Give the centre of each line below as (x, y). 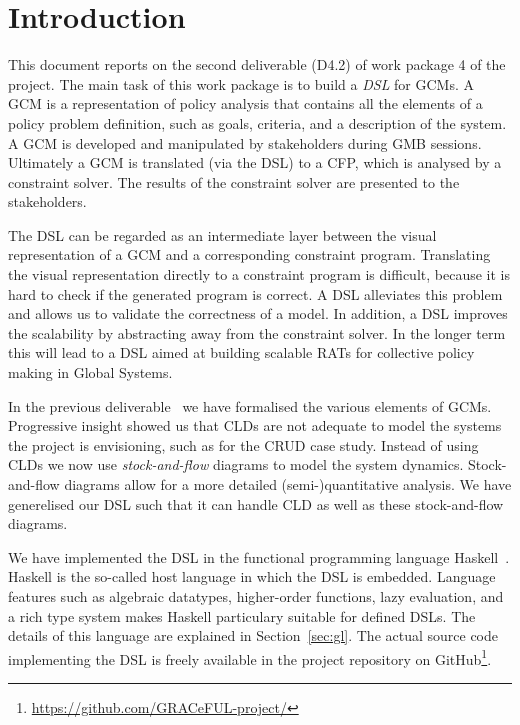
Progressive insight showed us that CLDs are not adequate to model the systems (255, 425)
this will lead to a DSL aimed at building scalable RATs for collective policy (241, 352)
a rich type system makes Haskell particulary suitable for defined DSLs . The (242, 615)
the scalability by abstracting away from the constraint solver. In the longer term (257, 332)
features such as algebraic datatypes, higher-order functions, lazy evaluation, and (256, 595)
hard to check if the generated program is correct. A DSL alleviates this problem (255, 293)
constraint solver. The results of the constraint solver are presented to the (234, 181)
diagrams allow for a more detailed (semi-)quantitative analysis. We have (288, 484)
